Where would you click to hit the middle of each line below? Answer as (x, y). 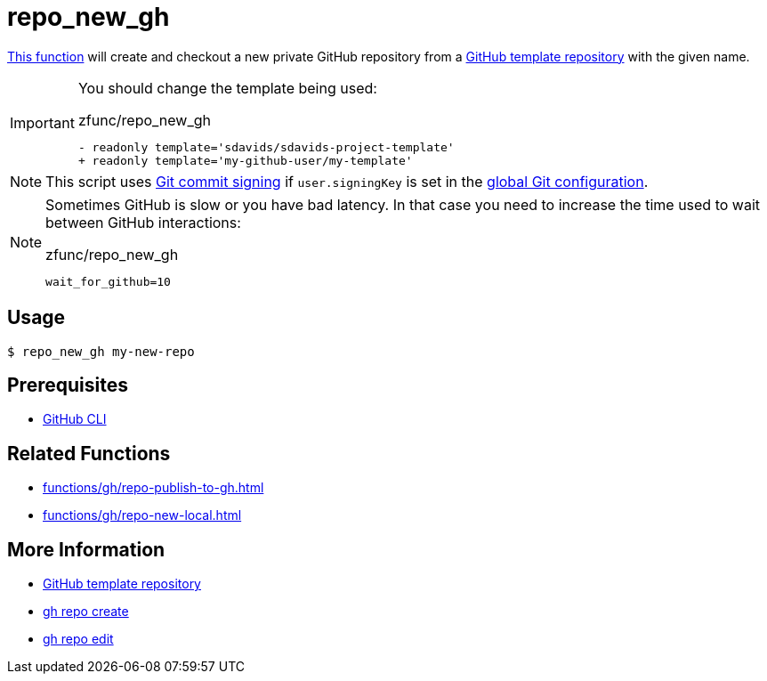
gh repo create (86, 612)
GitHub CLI (75, 419)
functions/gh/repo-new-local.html (142, 515)
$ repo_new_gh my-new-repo (101, 351)
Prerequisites (68, 385)
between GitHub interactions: (143, 222)
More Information (86, 549)
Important (42, 123)
